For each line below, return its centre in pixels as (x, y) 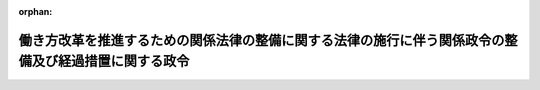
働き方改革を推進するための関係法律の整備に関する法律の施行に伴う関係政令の (261, 40)
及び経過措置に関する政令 (110, 61)
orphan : (35, 11)
